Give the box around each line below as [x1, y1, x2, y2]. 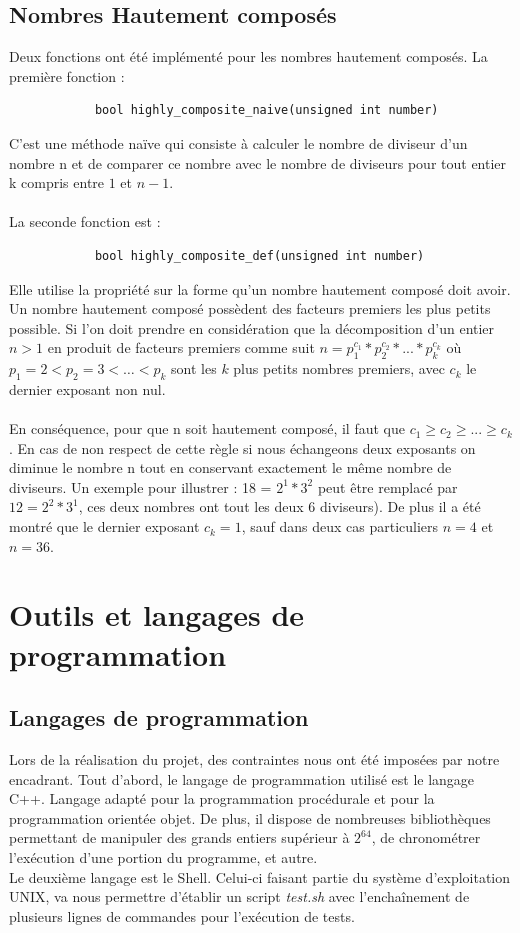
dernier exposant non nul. [9, 378, 166, 399]
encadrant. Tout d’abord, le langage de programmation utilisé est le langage [9, 768, 475, 789]
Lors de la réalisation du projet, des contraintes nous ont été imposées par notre [9, 749, 500, 770]
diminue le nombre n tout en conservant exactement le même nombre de [9, 457, 452, 478]
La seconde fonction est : [9, 211, 161, 232]
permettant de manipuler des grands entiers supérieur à [9, 827, 350, 848]
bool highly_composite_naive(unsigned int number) [94, 103, 439, 118]
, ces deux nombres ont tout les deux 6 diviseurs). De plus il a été [78, 496, 481, 517]
